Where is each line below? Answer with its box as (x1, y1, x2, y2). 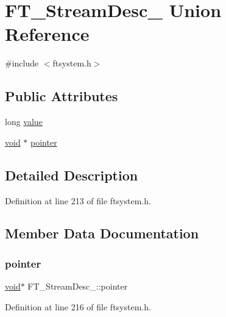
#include (5, 57, 39, 69)
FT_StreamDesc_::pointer (27, 280, 128, 293)
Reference (5, 21, 90, 46)
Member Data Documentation (5, 224, 199, 243)
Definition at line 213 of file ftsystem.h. (5, 194, 151, 207)
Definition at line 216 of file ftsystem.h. (5, 300, 151, 313)
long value (5, 115, 43, 128)
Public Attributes (5, 87, 118, 105)
